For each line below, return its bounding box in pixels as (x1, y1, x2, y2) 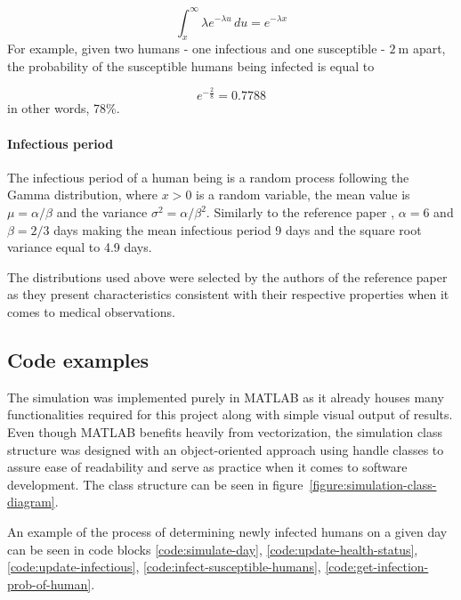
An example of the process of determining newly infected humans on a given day (7, 522, 448, 540)
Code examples (7, 345, 150, 373)
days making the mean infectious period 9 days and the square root (53, 220, 422, 239)
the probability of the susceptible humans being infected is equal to (7, 56, 375, 75)
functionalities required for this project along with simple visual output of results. (7, 405, 453, 424)
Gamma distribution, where (7, 185, 158, 204)
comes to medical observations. (7, 302, 175, 320)
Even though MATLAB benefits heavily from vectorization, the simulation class (7, 422, 443, 441)
